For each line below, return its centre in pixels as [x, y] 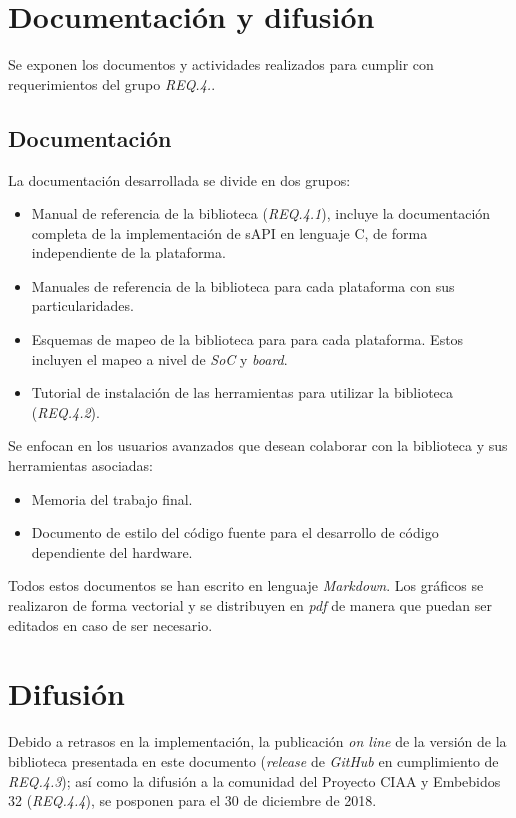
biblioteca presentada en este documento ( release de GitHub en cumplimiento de [253, 760]
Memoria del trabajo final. [112, 498]
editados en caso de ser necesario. [110, 624]
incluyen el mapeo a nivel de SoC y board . [159, 358]
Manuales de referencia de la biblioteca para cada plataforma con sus [243, 285]
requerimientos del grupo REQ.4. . [112, 83]
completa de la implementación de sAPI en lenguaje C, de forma [229, 232]
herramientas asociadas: [80, 465]
